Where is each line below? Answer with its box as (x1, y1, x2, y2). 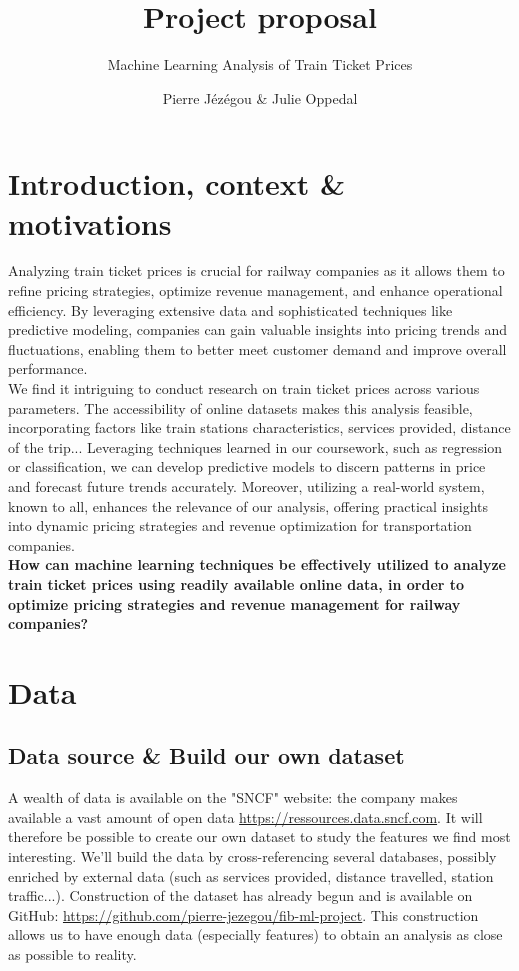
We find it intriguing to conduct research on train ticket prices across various (8, 378, 480, 398)
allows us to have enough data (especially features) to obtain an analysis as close (8, 924, 503, 945)
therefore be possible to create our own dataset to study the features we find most (8, 826, 511, 847)
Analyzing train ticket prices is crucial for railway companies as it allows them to (8, 260, 505, 281)
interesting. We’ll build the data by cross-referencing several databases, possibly (8, 846, 497, 867)
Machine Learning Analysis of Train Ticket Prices (107, 54, 413, 75)
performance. (8, 358, 88, 379)
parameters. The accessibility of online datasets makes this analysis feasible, (8, 397, 473, 418)
